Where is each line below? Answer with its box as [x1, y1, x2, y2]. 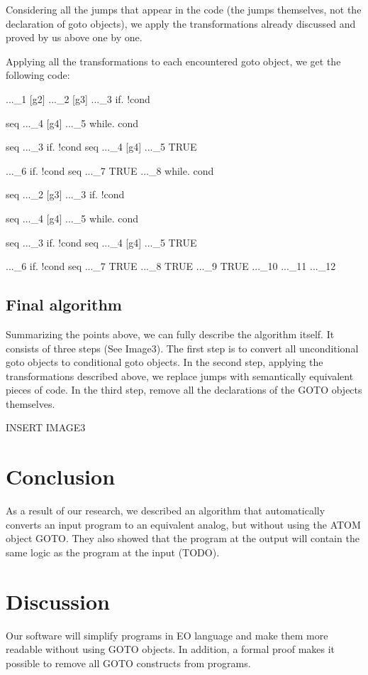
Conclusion [6, 462, 116, 491]
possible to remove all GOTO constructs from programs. [6, 655, 251, 670]
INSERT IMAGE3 [6, 420, 86, 435]
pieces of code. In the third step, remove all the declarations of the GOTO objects [6, 382, 362, 397]
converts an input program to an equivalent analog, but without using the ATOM [6, 517, 361, 531]
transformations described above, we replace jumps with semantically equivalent [6, 368, 354, 383]
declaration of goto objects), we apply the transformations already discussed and [6, 16, 356, 31]
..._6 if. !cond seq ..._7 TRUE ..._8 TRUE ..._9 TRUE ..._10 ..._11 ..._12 [6, 259, 336, 274]
